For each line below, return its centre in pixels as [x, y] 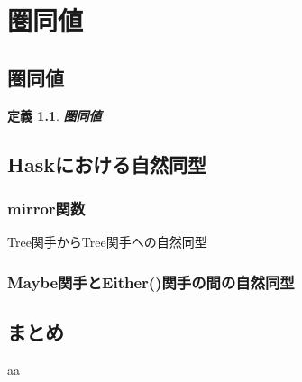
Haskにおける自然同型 [107, 164]
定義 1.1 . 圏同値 [55, 115]
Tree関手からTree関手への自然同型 [107, 242]
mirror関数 [46, 208]
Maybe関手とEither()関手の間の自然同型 [151, 282]
